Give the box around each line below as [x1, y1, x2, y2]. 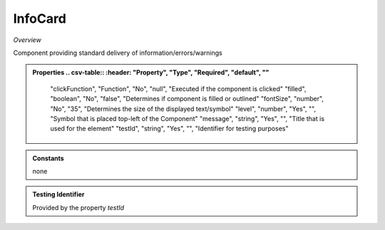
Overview [13, 36, 42, 44]
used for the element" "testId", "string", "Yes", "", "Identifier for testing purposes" [50, 125, 289, 133]
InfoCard [13, 11, 67, 26]
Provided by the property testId [32, 203, 125, 211]
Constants [32, 154, 64, 162]
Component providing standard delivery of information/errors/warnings [13, 48, 222, 57]
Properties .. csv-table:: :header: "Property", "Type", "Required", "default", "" [32, 68, 269, 77]
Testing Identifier [32, 190, 85, 199]
